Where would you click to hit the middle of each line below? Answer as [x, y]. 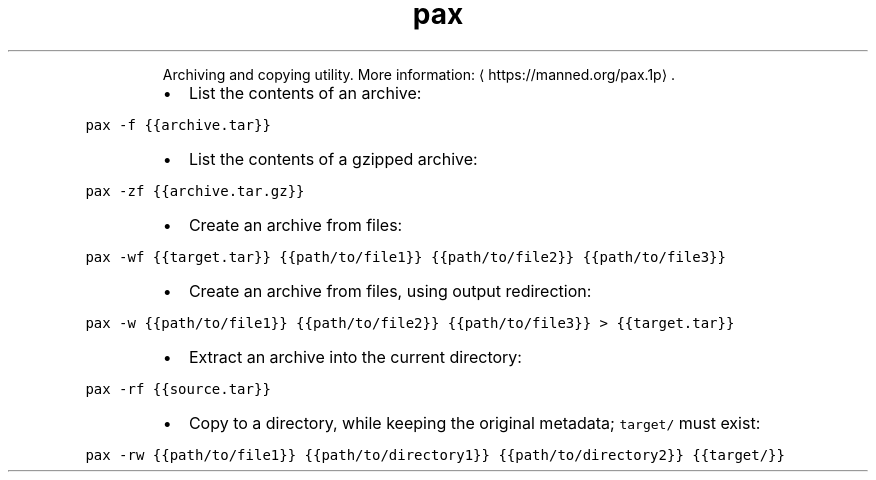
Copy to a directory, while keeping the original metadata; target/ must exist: [474, 422]
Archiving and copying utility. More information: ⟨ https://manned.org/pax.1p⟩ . [419, 74]
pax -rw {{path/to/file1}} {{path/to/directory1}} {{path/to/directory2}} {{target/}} [435, 454]
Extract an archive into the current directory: [355, 356]
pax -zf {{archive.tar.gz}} [195, 190]
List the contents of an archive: [305, 92]
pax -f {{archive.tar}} [178, 124]
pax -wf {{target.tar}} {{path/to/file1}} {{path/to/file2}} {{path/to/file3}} [405, 256]
